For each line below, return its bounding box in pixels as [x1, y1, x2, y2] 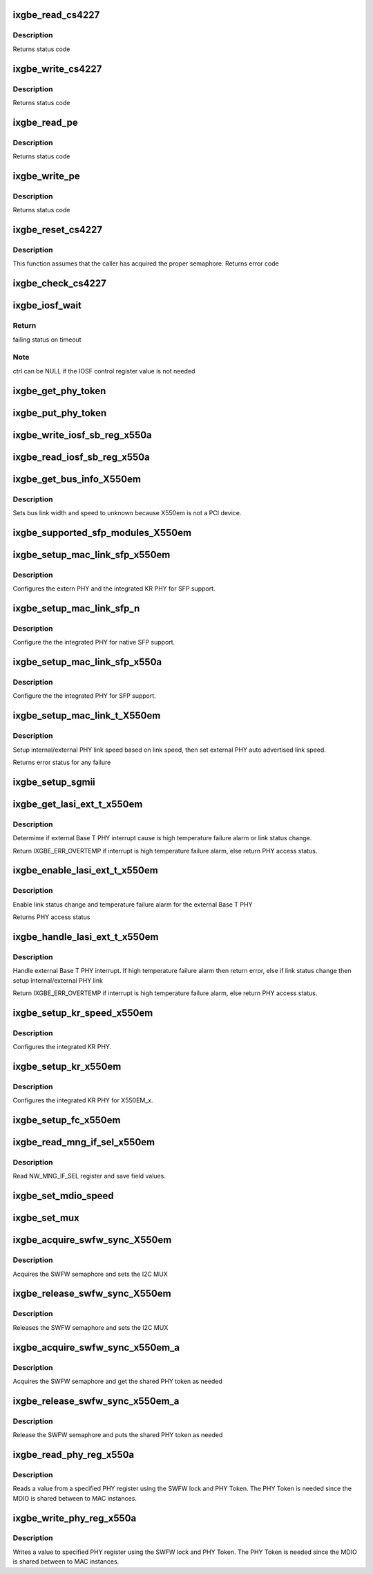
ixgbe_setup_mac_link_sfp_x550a [12, 656, 162, 668]
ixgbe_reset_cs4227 [12, 224, 103, 236]
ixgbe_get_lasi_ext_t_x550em [12, 798, 143, 810]
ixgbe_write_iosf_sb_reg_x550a [12, 429, 152, 441]
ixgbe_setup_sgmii [12, 776, 96, 788]
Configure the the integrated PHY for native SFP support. [12, 638, 175, 647]
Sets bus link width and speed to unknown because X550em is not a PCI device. [12, 508, 242, 517]
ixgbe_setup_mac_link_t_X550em [12, 710, 161, 722]
